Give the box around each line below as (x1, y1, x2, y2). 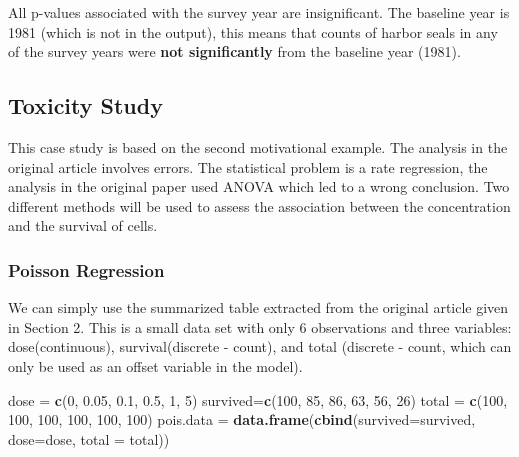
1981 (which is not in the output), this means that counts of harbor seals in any (8, 21, 498, 42)
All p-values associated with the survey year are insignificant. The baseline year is (8, 2, 510, 22)
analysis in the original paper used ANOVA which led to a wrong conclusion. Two (8, 176, 510, 197)
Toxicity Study (8, 90, 163, 121)
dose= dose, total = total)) (8, 428, 170, 449)
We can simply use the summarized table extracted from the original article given (8, 297, 509, 318)
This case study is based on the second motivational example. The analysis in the (8, 136, 508, 157)
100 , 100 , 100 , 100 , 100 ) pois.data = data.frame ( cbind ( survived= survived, (8, 409, 476, 430)
